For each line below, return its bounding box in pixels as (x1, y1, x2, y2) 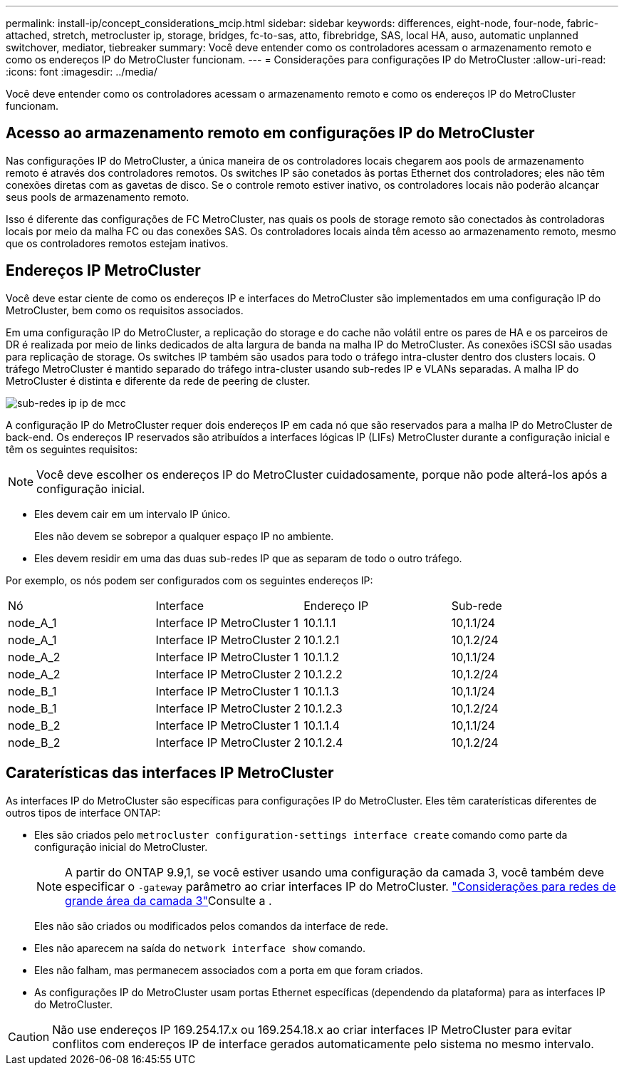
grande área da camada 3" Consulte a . (65, 893, 272, 908)
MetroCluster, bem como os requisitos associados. (6, 304, 244, 316)
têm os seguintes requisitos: (6, 443, 138, 455)
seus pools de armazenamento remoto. (6, 190, 189, 203)
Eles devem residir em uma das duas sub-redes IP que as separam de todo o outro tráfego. (34, 552, 462, 564)
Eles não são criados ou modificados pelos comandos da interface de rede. (34, 919, 389, 932)
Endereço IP (303, 598, 369, 613)
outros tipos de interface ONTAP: (6, 806, 161, 819)
